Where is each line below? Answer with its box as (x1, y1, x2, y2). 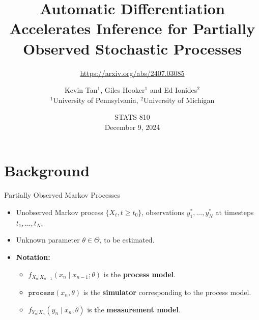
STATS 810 (114, 112, 150, 122)
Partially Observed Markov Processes (4, 190, 120, 200)
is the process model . (103, 269, 176, 279)
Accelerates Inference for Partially (9, 18, 255, 39)
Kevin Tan (64, 85, 98, 95)
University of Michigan (143, 94, 215, 105)
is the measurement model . (87, 304, 181, 314)
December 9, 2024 (104, 121, 160, 132)
